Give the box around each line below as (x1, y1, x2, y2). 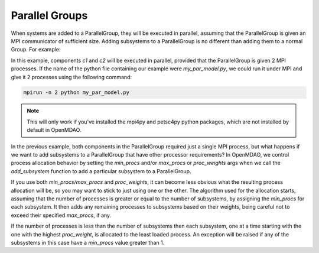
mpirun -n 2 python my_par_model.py (23, 89, 130, 96)
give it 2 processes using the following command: (11, 73, 132, 80)
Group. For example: (11, 46, 61, 53)
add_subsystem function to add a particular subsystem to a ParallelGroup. (11, 167, 191, 174)
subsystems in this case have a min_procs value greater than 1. (11, 239, 165, 246)
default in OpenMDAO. (27, 126, 82, 134)
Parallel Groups (11, 9, 88, 22)
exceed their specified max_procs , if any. (11, 212, 112, 219)
